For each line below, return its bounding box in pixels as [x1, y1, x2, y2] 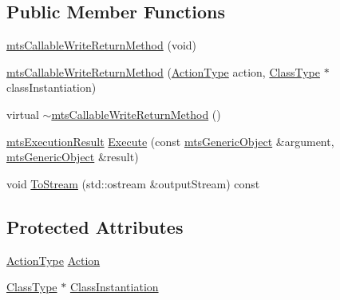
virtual [6, 105, 39, 122]
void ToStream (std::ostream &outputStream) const [6, 175, 260, 191]
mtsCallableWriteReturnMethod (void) [6, 37, 197, 53]
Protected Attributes [6, 214, 184, 239]
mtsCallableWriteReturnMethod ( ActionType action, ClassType [6, 63, 320, 80]
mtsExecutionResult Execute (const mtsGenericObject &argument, [6, 132, 334, 149]
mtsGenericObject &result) [6, 148, 139, 165]
